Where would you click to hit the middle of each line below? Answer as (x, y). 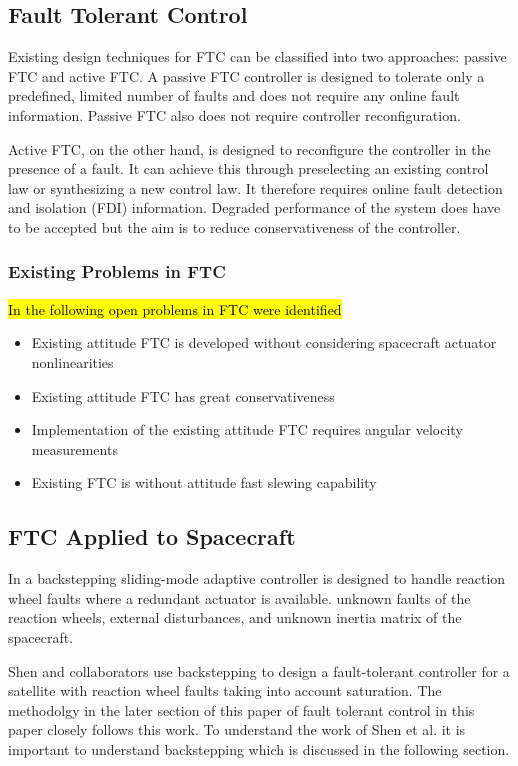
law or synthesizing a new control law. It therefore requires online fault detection (255, 187)
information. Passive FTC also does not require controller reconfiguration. (234, 114)
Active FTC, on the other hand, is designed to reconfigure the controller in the (249, 148)
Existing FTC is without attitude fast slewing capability (204, 482)
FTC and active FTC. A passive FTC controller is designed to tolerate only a (246, 75)
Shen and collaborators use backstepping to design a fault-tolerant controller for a (259, 670)
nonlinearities (72, 361)
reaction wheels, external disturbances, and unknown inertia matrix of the (235, 617)
